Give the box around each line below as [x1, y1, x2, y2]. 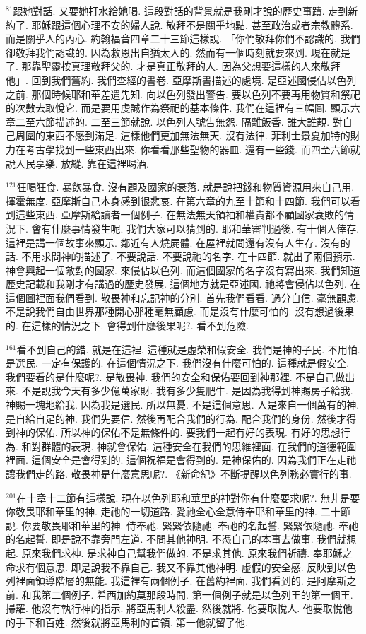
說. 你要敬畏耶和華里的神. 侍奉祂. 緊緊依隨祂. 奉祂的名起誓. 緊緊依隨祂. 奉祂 [6, 517, 359, 532]
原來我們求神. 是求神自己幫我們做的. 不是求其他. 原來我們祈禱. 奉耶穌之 [21, 545, 353, 560]
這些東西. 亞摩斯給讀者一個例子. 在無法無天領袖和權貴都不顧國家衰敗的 [15, 207, 345, 222]
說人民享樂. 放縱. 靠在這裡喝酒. [6, 155, 149, 170]
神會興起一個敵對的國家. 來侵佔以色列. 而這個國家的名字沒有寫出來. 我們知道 [6, 262, 360, 277]
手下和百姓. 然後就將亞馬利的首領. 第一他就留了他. [15, 614, 248, 629]
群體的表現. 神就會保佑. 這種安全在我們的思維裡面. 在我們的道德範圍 [41, 438, 357, 453]
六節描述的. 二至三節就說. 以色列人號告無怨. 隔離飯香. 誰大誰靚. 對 [35, 114, 343, 129]
